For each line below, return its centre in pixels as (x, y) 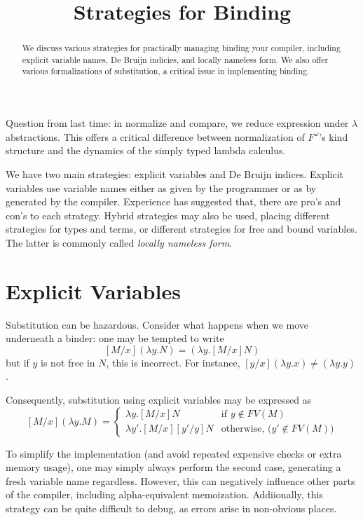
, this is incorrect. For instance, (173, 362)
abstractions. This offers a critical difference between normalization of (155, 136)
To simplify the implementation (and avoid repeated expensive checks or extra (174, 453)
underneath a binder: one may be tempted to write (115, 338)
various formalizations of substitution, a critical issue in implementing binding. (166, 71)
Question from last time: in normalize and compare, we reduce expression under (177, 123)
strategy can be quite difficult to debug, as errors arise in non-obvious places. (171, 508)
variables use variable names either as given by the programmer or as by (161, 187)
